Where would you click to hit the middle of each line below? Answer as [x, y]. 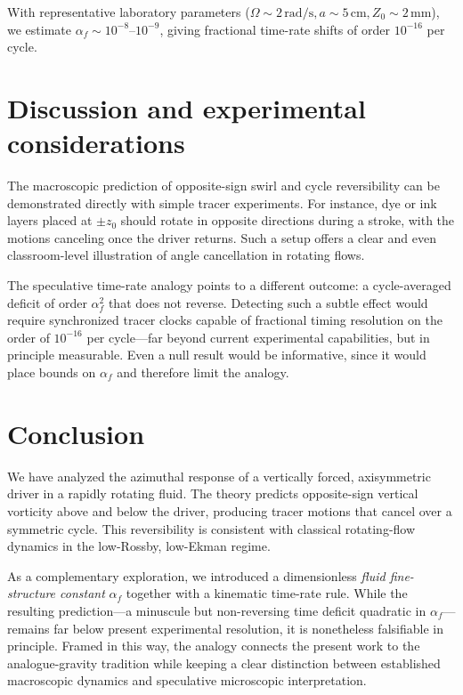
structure [32, 593]
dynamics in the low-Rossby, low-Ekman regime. [139, 546]
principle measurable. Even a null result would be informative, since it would [217, 355]
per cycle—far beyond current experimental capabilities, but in [258, 337]
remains [28, 628]
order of [28, 337]
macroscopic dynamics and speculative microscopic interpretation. [187, 680]
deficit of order [47, 302]
